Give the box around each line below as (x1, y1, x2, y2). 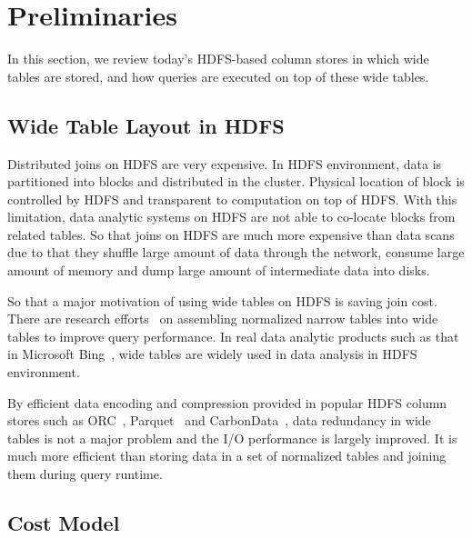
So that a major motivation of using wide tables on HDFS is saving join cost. (7, 291, 437, 310)
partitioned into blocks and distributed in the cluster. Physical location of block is (7, 172, 465, 191)
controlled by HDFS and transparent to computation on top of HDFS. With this (7, 189, 457, 208)
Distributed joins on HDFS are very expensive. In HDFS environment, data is (7, 154, 442, 173)
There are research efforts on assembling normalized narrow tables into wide (7, 309, 438, 328)
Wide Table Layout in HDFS (7, 111, 285, 139)
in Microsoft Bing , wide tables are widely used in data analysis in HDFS (7, 344, 417, 364)
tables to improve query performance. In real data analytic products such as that (7, 326, 459, 345)
